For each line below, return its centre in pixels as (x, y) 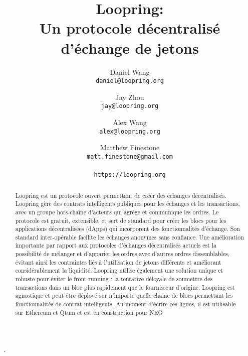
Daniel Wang (130, 72)
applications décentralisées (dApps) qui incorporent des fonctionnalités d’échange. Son (128, 229)
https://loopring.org (130, 175)
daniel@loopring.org (130, 81)
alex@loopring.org (130, 131)
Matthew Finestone (130, 147)
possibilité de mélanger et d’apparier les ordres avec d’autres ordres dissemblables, (122, 254)
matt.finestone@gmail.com (130, 156)
